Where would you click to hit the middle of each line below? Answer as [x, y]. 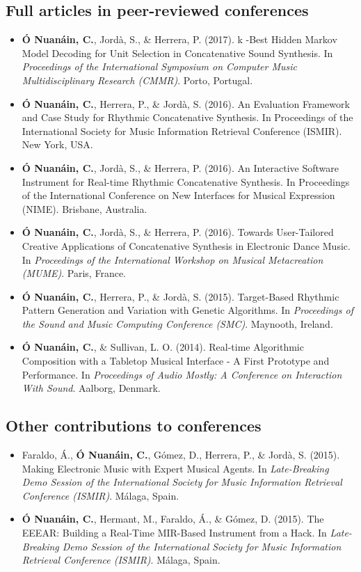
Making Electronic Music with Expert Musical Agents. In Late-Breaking [175, 468]
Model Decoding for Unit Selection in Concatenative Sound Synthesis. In [177, 53]
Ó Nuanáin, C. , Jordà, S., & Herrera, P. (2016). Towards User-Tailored [178, 232]
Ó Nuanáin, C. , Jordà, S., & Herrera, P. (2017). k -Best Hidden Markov [179, 39]
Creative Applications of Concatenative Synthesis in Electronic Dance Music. [186, 245]
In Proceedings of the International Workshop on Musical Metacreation [173, 259]
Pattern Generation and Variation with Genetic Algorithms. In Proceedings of [188, 310]
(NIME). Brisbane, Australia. [85, 208]
